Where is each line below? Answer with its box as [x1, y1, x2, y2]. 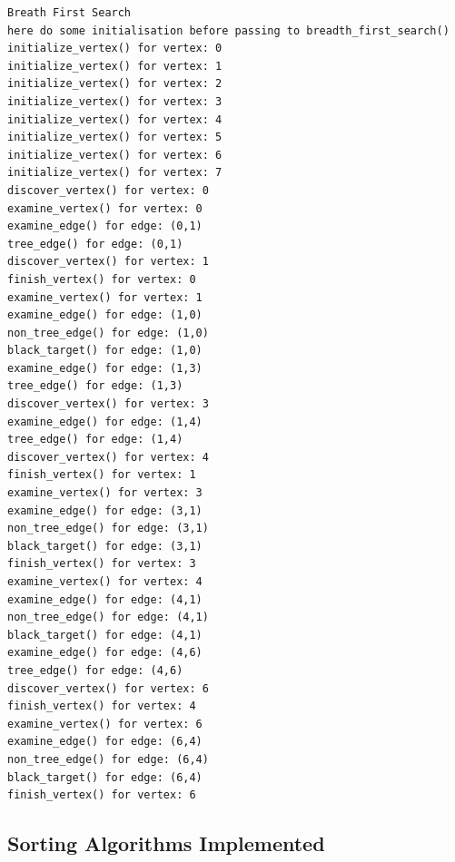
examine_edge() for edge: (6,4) [7, 735, 203, 749]
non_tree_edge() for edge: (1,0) [7, 326, 209, 339]
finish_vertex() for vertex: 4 [7, 700, 196, 713]
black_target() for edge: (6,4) [7, 770, 203, 784]
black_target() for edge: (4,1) [7, 628, 203, 642]
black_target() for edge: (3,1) [7, 539, 203, 553]
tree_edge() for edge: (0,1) [7, 237, 183, 250]
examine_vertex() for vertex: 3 [7, 486, 203, 500]
